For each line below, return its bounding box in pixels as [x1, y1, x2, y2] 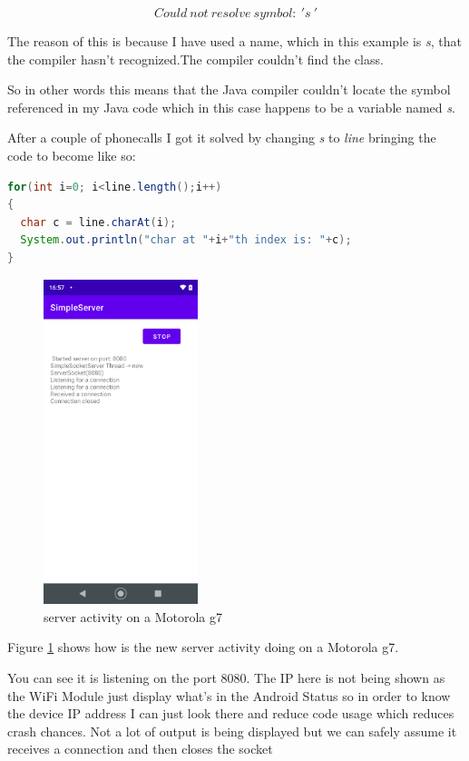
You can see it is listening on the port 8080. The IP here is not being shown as [7, 667, 445, 687]
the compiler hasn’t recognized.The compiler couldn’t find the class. [7, 49, 384, 68]
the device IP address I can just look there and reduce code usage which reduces [7, 704, 454, 723]
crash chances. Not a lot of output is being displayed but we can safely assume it [7, 721, 457, 740]
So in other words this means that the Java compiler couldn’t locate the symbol [7, 80, 451, 99]
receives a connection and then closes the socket [7, 739, 273, 758]
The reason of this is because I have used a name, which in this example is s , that [7, 32, 462, 50]
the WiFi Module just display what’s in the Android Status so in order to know [7, 686, 451, 705]
